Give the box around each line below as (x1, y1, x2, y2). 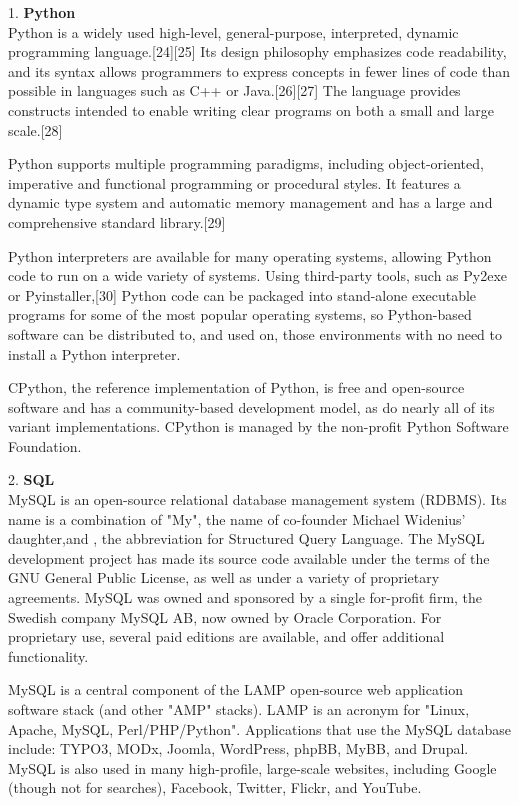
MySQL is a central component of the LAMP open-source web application (8, 679, 464, 700)
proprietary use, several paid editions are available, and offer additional (8, 626, 445, 647)
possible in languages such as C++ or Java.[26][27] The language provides (8, 80, 461, 101)
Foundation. (8, 435, 82, 456)
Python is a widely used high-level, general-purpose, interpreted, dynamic (8, 21, 459, 42)
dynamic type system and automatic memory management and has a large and (8, 192, 493, 213)
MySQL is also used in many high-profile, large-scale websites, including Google (8, 757, 497, 778)
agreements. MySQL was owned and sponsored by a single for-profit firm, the (8, 587, 483, 608)
